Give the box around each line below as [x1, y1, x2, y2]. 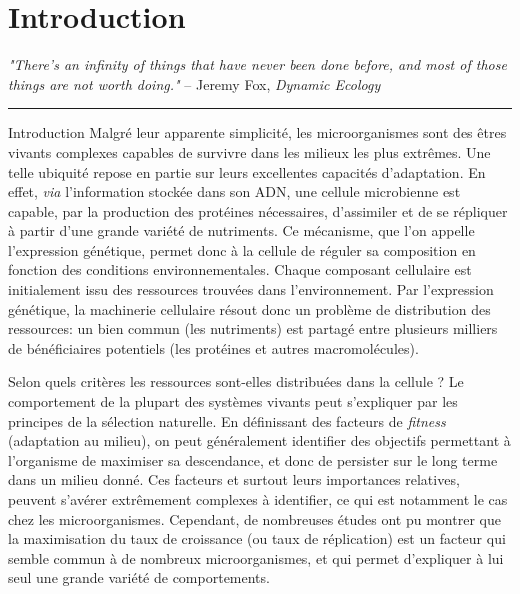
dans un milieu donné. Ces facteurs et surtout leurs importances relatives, [8, 469, 460, 490]
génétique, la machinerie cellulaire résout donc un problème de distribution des [8, 298, 491, 319]
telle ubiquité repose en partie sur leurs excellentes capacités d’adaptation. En [8, 161, 486, 182]
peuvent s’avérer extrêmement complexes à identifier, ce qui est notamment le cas [8, 489, 508, 509]
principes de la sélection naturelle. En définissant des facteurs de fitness [8, 410, 446, 431]
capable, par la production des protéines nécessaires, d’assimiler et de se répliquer [8, 200, 508, 221]
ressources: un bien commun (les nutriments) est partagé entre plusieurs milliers [8, 318, 498, 339]
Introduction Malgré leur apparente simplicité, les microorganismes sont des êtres [8, 122, 507, 143]
